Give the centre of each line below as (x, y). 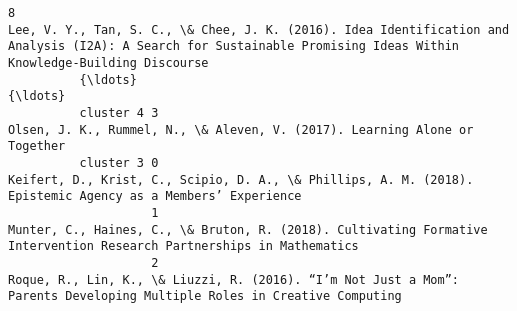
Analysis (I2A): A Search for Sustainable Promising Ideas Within (234, 46)
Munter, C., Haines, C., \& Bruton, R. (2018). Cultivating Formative (248, 229)
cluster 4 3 (119, 112)
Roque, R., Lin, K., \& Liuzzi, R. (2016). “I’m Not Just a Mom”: (234, 279)
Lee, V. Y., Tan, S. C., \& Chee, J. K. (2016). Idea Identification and (259, 29)
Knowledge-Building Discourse (108, 62)
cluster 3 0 (119, 162)
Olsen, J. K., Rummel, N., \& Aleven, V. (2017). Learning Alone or (241, 129)
